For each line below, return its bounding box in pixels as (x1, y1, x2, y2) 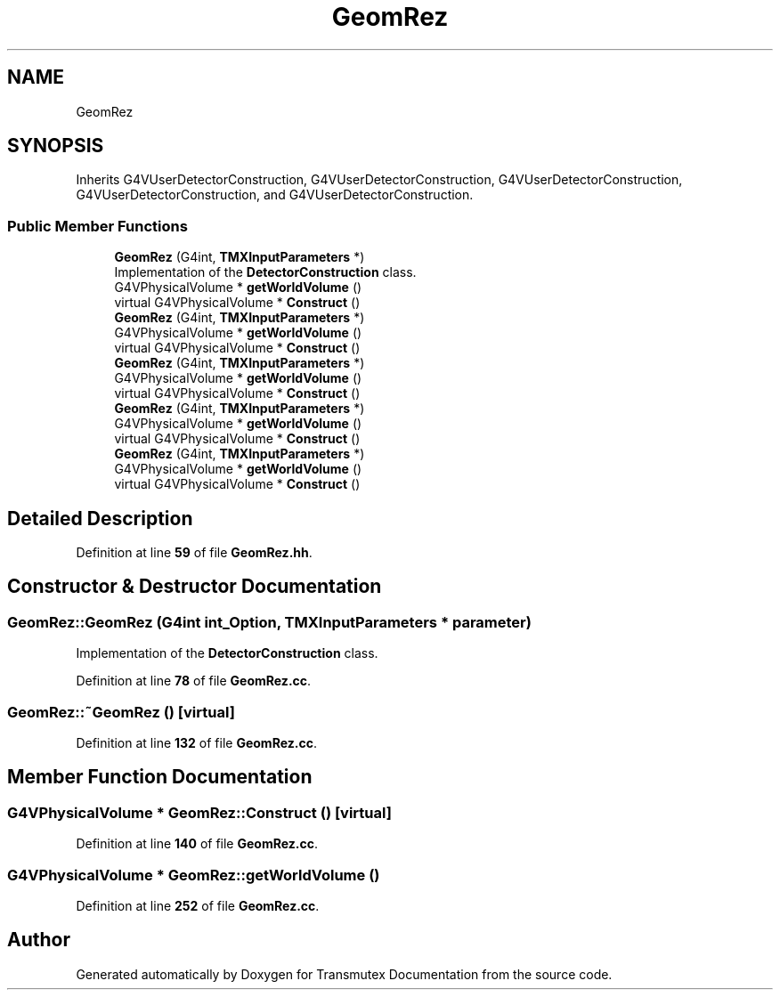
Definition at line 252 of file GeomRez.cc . (76, 897, 320, 913)
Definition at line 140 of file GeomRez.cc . (76, 836, 318, 852)
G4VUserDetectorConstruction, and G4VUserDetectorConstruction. (76, 187, 474, 203)
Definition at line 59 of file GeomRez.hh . (76, 545, 313, 561)
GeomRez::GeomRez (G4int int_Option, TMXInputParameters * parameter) (7, 612, 532, 631)
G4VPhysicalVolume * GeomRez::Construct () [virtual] (7, 803, 392, 822)
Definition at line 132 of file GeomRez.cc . (76, 735, 317, 750)
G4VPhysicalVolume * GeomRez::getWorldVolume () (7, 865, 380, 884)
